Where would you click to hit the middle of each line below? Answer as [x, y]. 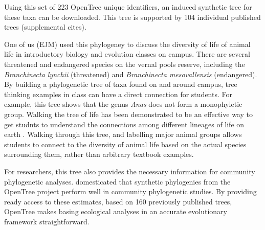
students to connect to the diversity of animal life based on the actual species [125, 144]
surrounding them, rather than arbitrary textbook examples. [99, 154]
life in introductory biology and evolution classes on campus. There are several [127, 54]
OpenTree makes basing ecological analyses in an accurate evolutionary [116, 211]
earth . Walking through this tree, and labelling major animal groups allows [123, 134]
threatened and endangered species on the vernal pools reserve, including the [125, 64]
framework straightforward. [47, 221]
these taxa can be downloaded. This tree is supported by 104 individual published [132, 17]
